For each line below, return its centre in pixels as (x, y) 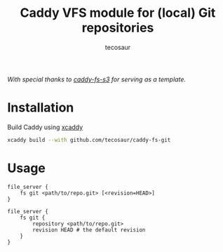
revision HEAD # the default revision (89, 230)
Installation (41, 108)
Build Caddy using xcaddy (45, 127)
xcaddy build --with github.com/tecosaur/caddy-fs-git (89, 140)
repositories (118, 28)
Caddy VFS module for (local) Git (118, 13)
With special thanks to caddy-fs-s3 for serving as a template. (96, 79)
